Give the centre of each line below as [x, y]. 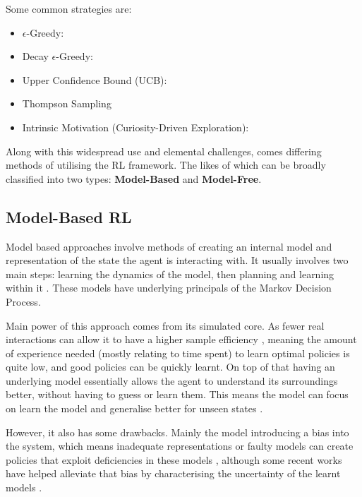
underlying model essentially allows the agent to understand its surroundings [172, 380]
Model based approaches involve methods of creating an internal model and [169, 246]
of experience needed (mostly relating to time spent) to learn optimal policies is [178, 353]
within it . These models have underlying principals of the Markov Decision [169, 288]
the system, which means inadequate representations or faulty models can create [180, 446]
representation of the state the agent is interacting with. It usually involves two [177, 260]
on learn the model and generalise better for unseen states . [134, 408]
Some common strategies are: [69, 8]
